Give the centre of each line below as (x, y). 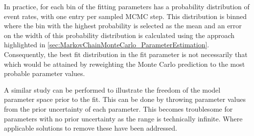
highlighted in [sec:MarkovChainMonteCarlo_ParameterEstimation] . (107, 45)
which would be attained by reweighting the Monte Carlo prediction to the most (125, 64)
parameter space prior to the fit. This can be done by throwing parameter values (125, 99)
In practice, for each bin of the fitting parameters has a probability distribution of (127, 6)
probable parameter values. (45, 73)
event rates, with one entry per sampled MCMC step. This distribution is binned (126, 16)
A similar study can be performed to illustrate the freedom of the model (112, 89)
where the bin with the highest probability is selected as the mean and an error (123, 26)
